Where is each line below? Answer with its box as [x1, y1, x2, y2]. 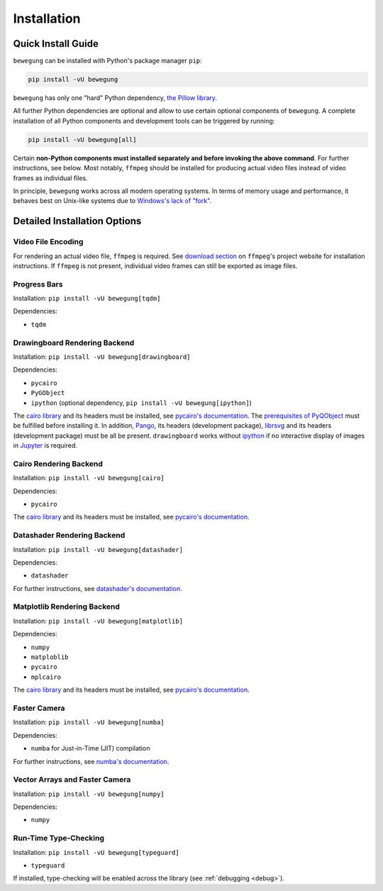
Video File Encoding [13, 237, 84, 247]
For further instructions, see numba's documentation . [13, 757, 170, 765]
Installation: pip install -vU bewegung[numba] [13, 718, 165, 726]
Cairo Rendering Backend [13, 458, 103, 468]
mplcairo [30, 673, 62, 681]
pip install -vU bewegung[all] [28, 135, 138, 143]
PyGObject [30, 389, 65, 397]
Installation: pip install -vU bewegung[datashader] [13, 545, 184, 553]
